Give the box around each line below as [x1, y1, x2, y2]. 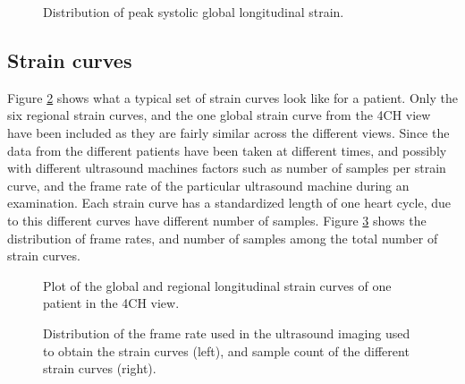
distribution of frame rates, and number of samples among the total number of [7, 228, 438, 247]
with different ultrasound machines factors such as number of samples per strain [7, 158, 446, 177]
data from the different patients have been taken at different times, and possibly [7, 141, 447, 159]
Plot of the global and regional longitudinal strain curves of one [43, 276, 392, 294]
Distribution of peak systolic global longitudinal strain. [43, 3, 344, 21]
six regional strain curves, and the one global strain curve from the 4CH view [7, 106, 431, 124]
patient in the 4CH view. [43, 294, 180, 312]
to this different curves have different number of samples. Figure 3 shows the [7, 210, 427, 229]
